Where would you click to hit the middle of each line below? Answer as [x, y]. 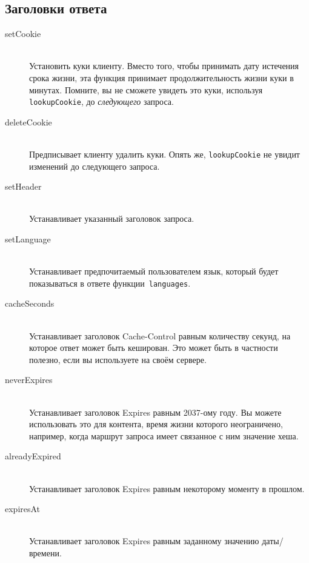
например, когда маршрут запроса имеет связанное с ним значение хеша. [164, 435]
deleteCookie [28, 122]
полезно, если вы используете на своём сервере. [118, 359]
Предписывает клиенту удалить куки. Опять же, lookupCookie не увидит [164, 154]
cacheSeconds [30, 303]
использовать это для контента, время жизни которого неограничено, [156, 424]
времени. [45, 552]
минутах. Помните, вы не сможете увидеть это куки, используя [146, 89]
